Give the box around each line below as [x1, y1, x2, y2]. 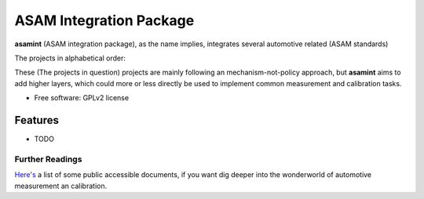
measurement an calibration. [14, 181, 108, 190]
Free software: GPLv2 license [34, 93, 130, 103]
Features [14, 114, 59, 127]
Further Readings [14, 154, 82, 165]
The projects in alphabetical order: [14, 53, 126, 63]
